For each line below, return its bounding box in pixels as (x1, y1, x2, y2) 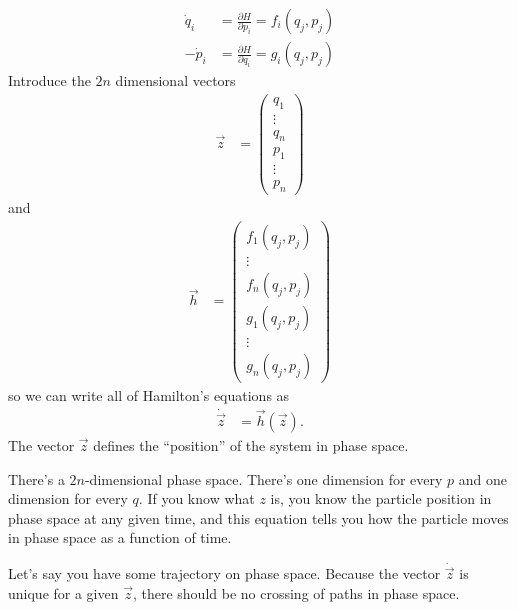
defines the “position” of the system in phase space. (93, 435, 409, 456)
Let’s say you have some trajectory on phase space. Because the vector (8, 563, 441, 584)
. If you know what (138, 488, 255, 509)
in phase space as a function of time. (8, 527, 232, 548)
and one (458, 468, 508, 489)
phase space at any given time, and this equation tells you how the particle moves (8, 507, 509, 528)
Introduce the (8, 70, 91, 91)
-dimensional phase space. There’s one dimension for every (84, 468, 443, 489)
